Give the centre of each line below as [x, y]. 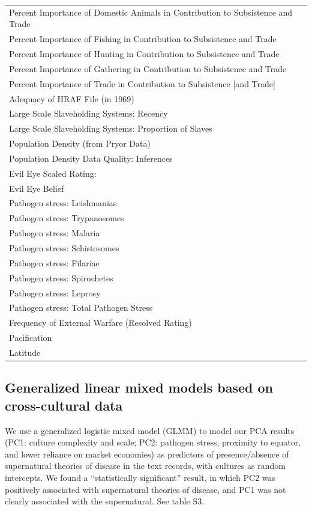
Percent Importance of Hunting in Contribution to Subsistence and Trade [144, 54]
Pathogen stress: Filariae [54, 262]
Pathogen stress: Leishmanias [63, 203]
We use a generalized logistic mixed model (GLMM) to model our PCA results [150, 430]
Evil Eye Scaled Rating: [53, 173]
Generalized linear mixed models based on [139, 387]
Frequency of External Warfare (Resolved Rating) [100, 323]
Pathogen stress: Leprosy [55, 292]
